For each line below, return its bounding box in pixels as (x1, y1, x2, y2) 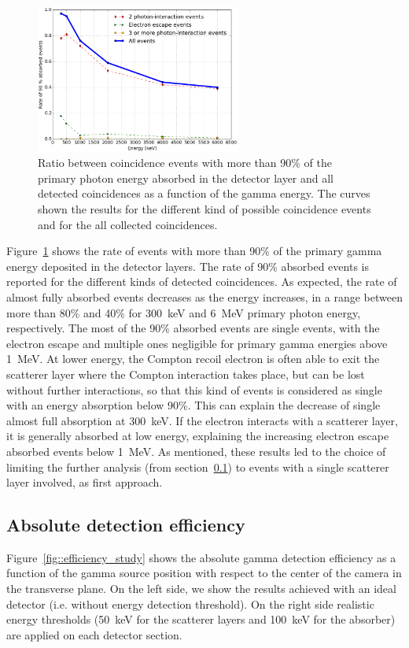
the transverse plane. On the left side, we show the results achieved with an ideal (6, 580, 396, 597)
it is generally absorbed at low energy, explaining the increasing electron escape (6, 428, 389, 444)
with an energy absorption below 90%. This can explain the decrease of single (6, 397, 381, 413)
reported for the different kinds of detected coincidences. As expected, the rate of (6, 273, 397, 290)
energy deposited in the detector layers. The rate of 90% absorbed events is (6, 257, 369, 274)
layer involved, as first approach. (6, 474, 163, 491)
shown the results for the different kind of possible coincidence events (38, 201, 371, 217)
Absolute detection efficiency (6, 513, 245, 537)
